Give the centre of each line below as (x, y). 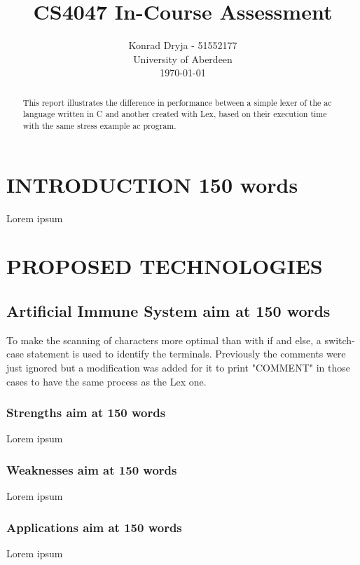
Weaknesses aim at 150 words (92, 469)
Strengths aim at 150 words (86, 413)
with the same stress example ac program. (99, 126)
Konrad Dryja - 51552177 (183, 45)
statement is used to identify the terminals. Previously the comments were (186, 354)
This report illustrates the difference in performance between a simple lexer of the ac (177, 102)
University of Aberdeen (183, 59)
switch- (340, 340)
